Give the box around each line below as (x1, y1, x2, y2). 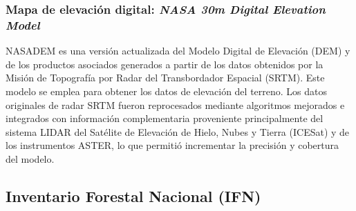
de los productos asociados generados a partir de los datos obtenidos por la (6, 57, 324, 71)
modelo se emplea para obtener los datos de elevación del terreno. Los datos (6, 83, 328, 98)
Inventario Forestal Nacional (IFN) (6, 185, 261, 206)
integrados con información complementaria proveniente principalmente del (6, 111, 324, 125)
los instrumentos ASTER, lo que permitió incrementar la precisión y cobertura (6, 138, 339, 152)
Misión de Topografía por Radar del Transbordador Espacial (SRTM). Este (6, 70, 325, 85)
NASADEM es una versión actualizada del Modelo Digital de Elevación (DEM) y (6, 43, 350, 58)
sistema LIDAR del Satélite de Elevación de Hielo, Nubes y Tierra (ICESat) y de (6, 124, 350, 139)
